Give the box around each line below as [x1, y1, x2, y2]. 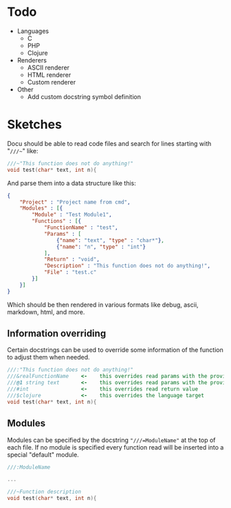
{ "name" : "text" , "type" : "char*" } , [56, 236, 165, 244]
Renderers [16, 56, 47, 64]
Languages [16, 27, 49, 35]
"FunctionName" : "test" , [43, 224, 118, 231]
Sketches [7, 117, 62, 133]
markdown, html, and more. [7, 307, 85, 316]
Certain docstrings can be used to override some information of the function [7, 346, 223, 354]
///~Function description [7, 489, 81, 496]
